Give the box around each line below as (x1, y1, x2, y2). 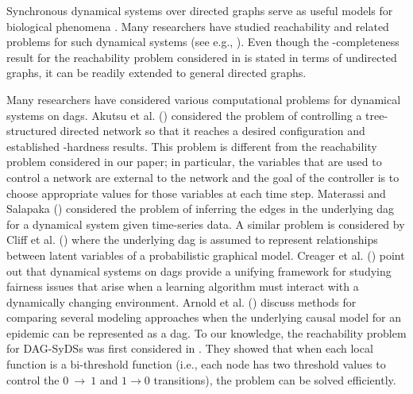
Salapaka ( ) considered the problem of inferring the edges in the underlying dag (6, 200, 395, 217)
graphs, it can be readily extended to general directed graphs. (6, 64, 307, 81)
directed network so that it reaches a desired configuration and (60, 122, 365, 139)
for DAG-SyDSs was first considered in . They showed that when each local (6, 340, 373, 357)
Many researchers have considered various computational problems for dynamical (6, 91, 401, 107)
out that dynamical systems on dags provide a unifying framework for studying (6, 262, 392, 279)
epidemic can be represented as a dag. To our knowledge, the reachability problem (6, 324, 407, 341)
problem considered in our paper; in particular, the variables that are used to (6, 153, 382, 170)
